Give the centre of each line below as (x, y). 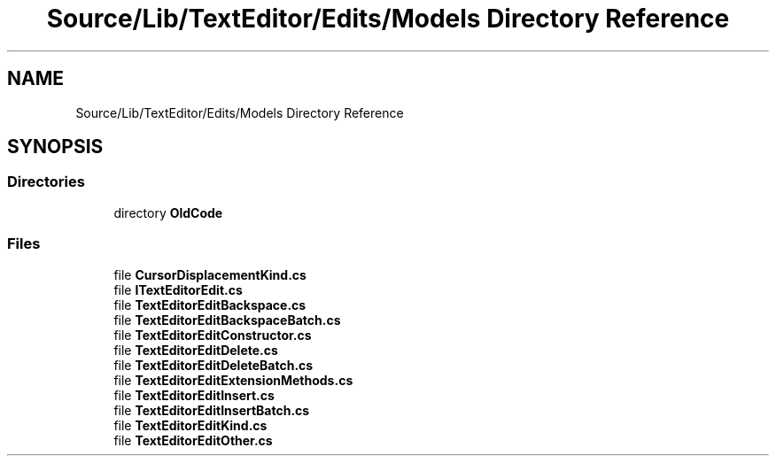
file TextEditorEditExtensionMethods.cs (233, 380)
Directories (46, 182)
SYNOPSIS (55, 147)
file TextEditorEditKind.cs (190, 425)
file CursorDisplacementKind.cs (210, 274)
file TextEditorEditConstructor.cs (213, 335)
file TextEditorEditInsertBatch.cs (212, 410)
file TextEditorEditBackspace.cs (210, 305)
